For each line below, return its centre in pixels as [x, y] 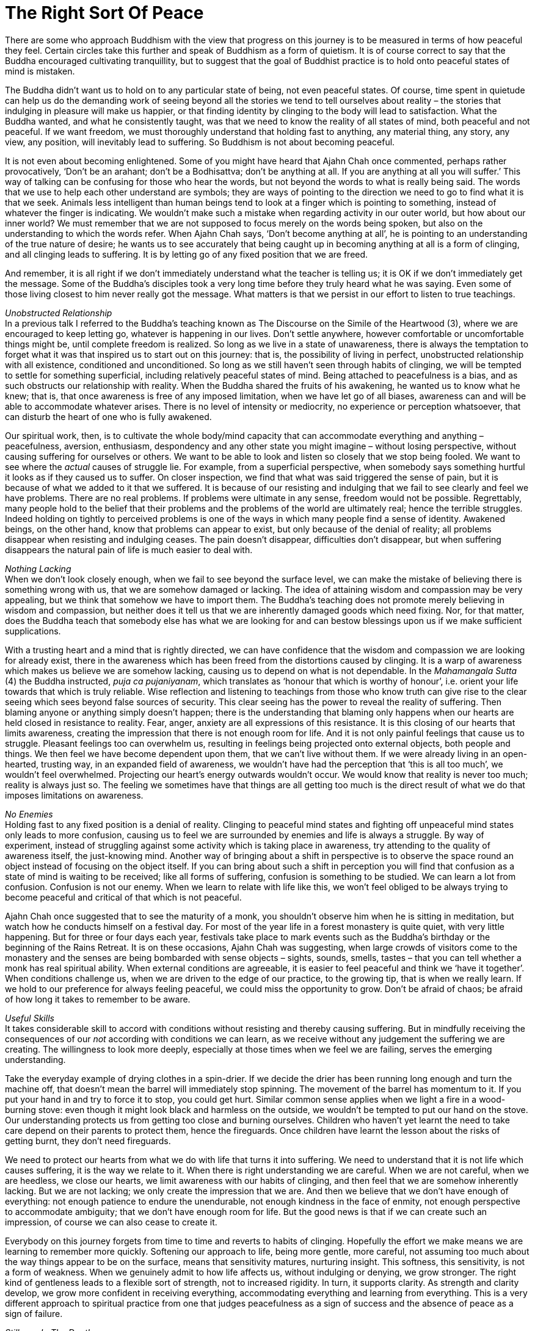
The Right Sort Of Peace [104, 13]
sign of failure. [34, 1313]
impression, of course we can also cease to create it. [111, 1222]
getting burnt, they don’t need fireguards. [88, 1141]
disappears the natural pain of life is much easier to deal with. [129, 549]
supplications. [33, 631]
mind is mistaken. [40, 71]
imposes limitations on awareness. [74, 795]
